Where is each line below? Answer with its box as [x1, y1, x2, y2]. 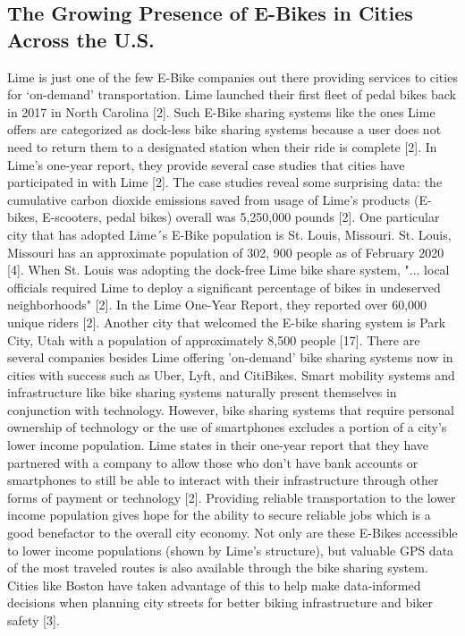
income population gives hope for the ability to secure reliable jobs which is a [7, 505, 431, 524]
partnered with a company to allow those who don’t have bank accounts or [7, 453, 418, 471]
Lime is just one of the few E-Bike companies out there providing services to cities [7, 67, 458, 86]
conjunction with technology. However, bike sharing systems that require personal [7, 400, 454, 419]
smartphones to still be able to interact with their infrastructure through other [7, 471, 439, 489]
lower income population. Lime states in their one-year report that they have [7, 436, 429, 454]
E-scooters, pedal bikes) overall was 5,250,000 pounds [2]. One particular [41, 208, 440, 226]
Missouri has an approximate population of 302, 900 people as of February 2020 [7, 242, 444, 261]
